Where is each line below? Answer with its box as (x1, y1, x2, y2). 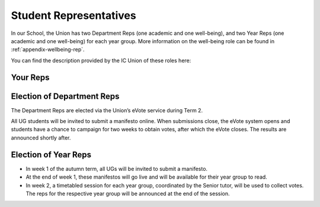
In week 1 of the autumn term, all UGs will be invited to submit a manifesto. (25, 165, 207, 172)
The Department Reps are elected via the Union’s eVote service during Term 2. (11, 106, 203, 114)
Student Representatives (11, 9, 136, 22)
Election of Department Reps (11, 91, 120, 101)
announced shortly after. (11, 134, 71, 141)
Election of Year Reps (11, 150, 92, 160)
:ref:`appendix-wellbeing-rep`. (11, 46, 85, 53)
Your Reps (11, 72, 50, 82)
